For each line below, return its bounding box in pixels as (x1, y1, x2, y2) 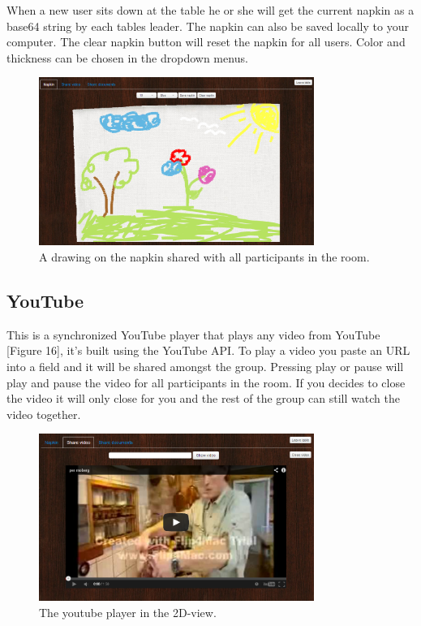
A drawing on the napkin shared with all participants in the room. (39, 248, 370, 265)
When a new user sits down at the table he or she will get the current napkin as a (6, 2, 415, 18)
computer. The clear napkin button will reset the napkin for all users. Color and (6, 33, 406, 50)
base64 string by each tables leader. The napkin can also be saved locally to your (6, 17, 409, 34)
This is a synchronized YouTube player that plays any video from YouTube (6, 326, 380, 343)
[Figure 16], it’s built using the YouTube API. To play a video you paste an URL (6, 342, 410, 359)
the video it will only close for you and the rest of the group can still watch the (6, 390, 400, 407)
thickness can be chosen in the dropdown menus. (6, 49, 248, 66)
